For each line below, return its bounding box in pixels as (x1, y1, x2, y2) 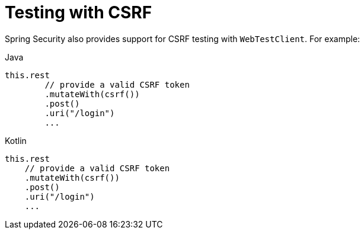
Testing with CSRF (5, 2, 152, 23)
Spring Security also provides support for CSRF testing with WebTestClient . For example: (5, 33, 360, 44)
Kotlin (5, 135, 27, 146)
